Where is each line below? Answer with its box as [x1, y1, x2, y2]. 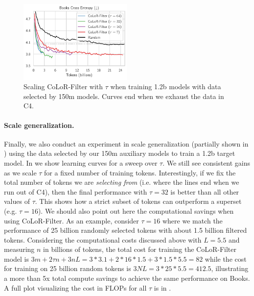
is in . [154, 282, 171, 293]
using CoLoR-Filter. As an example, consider [4, 215, 139, 225]
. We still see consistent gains [162, 157, 251, 168]
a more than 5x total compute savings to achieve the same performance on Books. [4, 273, 250, 283]
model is [4, 253, 29, 264]
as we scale [4, 167, 37, 177]
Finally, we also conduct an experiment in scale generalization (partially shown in [4, 138, 249, 148]
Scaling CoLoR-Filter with [23, 81, 103, 92]
